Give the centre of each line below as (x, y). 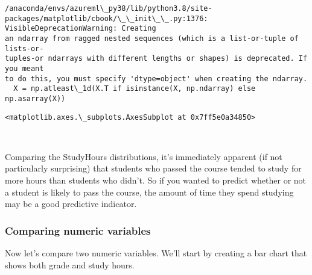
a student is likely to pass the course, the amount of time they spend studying (149, 192)
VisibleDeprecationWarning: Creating (81, 29)
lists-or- (24, 48)
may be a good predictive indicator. (71, 204)
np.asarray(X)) (35, 98)
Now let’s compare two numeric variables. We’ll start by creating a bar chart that (156, 253)
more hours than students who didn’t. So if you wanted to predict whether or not (156, 180)
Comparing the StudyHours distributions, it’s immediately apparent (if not (144, 156)
